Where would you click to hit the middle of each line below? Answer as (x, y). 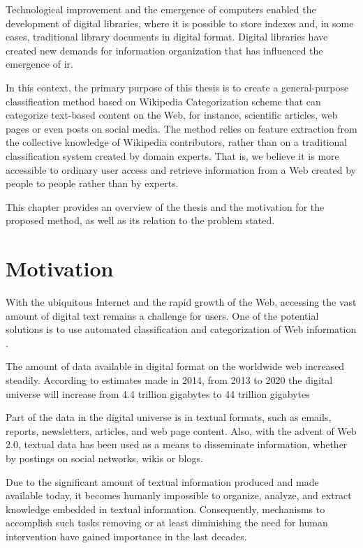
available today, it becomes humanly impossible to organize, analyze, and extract (179, 495)
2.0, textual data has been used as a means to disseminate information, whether (177, 444)
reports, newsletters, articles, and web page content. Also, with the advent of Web (181, 430)
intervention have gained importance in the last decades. (126, 536)
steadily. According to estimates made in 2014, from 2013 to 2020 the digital (169, 380)
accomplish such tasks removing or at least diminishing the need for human (167, 523)
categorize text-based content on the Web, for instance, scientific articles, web (172, 115)
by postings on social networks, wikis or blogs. (104, 458)
